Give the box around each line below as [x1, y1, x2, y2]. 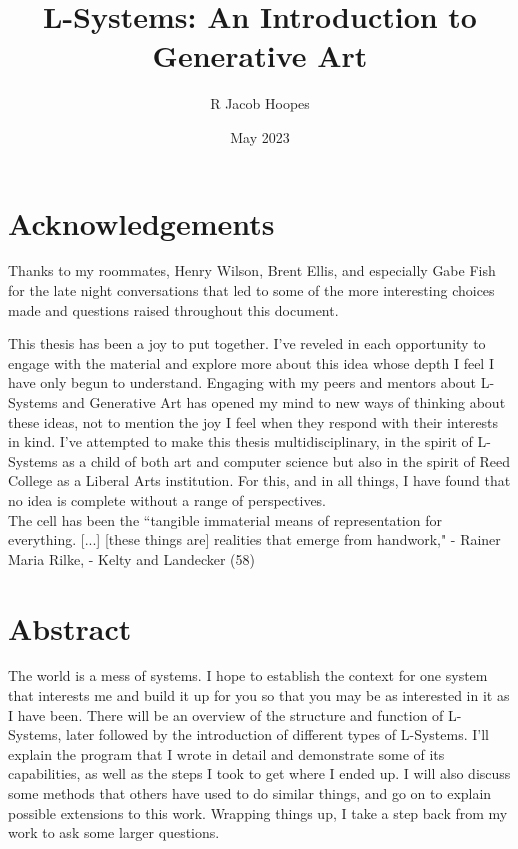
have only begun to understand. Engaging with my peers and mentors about [8, 372, 477, 393]
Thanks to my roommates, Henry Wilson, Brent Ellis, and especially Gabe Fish [8, 260, 496, 281]
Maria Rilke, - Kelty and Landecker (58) [8, 548, 256, 569]
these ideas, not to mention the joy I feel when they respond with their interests [8, 411, 499, 432]
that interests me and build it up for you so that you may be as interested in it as [8, 685, 510, 706]
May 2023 [230, 126, 290, 147]
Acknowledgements [8, 202, 275, 243]
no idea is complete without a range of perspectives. [8, 489, 327, 510]
